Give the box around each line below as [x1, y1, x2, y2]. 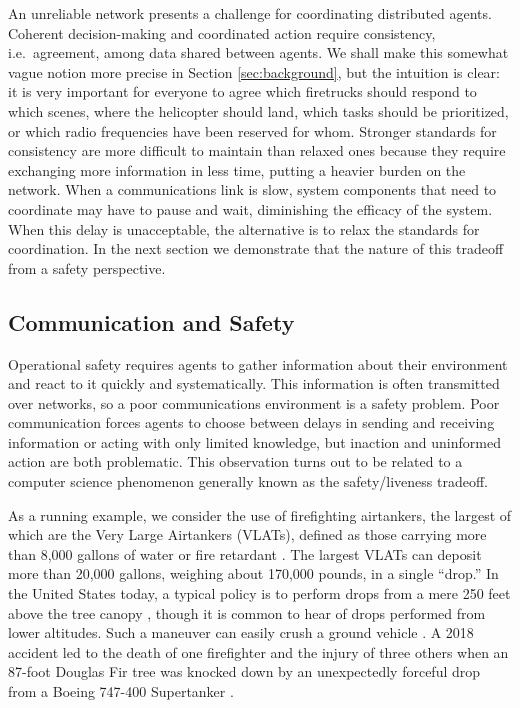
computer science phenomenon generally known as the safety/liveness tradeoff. [8, 471, 488, 492]
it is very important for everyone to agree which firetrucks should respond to [8, 81, 477, 102]
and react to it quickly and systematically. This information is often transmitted [8, 373, 500, 394]
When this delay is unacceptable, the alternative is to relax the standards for [8, 218, 480, 239]
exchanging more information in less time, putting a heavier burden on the [8, 159, 466, 180]
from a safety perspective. [8, 257, 166, 278]
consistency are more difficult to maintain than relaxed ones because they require [8, 140, 506, 161]
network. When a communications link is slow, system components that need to [8, 179, 497, 200]
